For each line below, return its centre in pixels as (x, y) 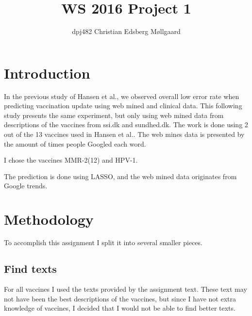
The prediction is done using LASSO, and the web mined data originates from (120, 176)
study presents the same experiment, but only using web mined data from (114, 115)
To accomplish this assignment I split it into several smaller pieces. (103, 242)
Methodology (49, 219)
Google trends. (26, 186)
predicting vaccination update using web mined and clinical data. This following (123, 106)
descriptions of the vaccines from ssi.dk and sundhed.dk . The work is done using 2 (126, 125)
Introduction (47, 73)
